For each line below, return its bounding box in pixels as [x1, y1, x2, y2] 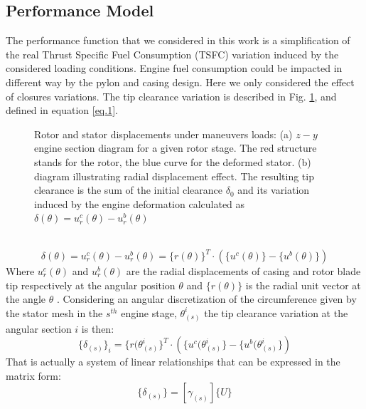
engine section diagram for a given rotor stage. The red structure [34, 140, 317, 155]
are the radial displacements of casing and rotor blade [126, 264, 361, 279]
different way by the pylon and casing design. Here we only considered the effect [6, 74, 355, 89]
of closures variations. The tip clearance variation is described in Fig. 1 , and [6, 88, 337, 103]
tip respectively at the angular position [6, 277, 176, 292]
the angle [6, 291, 45, 306]
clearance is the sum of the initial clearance [34, 182, 223, 197]
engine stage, [121, 305, 177, 320]
